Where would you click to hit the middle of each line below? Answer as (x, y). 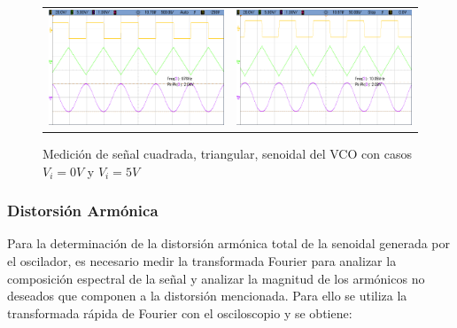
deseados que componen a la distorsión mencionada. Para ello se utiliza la (207, 296)
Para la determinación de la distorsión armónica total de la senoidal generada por (229, 243)
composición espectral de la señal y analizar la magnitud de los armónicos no (216, 278)
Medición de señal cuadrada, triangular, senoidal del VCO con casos (227, 153)
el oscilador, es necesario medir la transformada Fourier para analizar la (202, 260)
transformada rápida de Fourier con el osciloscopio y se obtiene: (180, 312)
